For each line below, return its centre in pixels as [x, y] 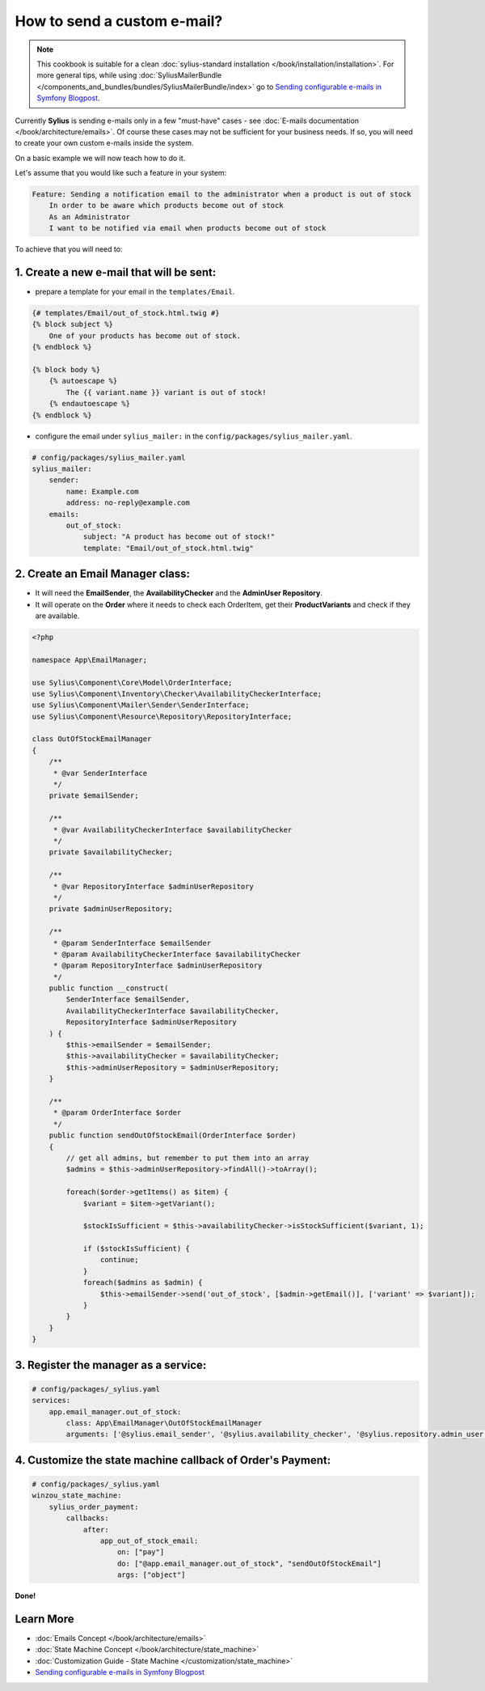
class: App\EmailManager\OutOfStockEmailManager [164, 1423]
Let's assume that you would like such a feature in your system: [121, 173]
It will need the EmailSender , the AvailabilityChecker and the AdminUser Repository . [179, 593]
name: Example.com [102, 491]
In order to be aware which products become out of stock [166, 206]
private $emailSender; [94, 796]
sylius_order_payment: [94, 1507]
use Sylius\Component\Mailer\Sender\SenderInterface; [141, 705]
